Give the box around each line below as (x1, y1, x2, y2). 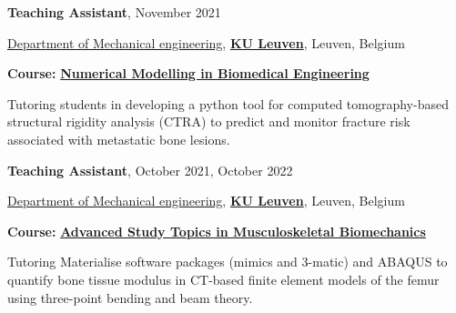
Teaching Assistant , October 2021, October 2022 (7, 160, 293, 179)
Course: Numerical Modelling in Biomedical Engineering (7, 64, 370, 83)
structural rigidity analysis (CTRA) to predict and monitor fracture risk (7, 112, 410, 131)
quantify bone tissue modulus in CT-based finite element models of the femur (7, 269, 440, 288)
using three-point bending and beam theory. (7, 288, 253, 307)
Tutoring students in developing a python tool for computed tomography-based (7, 94, 449, 113)
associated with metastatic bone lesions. (7, 129, 230, 148)
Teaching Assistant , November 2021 (7, 3, 221, 21)
